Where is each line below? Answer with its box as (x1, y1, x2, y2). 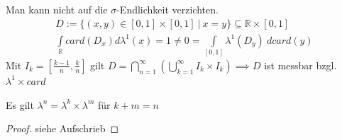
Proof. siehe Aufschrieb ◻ (6, 121, 119, 136)
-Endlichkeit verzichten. (116, 2, 219, 16)
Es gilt (6, 97, 34, 112)
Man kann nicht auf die (6, 2, 108, 16)
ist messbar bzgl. (264, 57, 337, 72)
